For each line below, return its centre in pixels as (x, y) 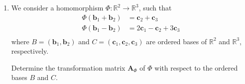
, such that (155, 7)
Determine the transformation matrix (68, 67)
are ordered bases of (177, 41)
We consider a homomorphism (57, 7)
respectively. (30, 51)
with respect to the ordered (196, 67)
